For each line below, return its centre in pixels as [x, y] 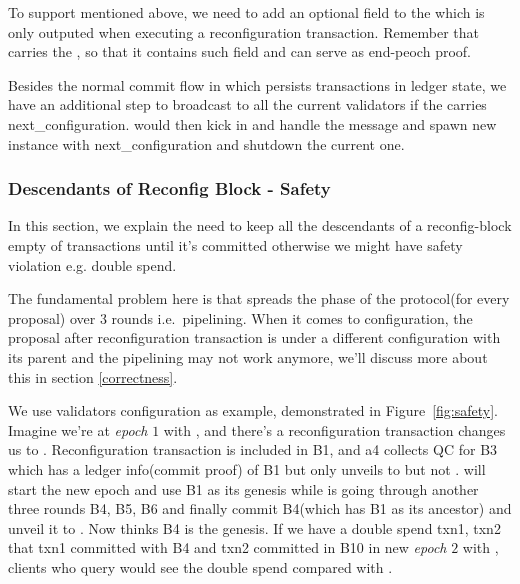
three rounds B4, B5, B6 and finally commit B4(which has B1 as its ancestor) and [260, 508]
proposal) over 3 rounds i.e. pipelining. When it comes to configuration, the [240, 317]
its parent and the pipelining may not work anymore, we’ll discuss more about [248, 356]
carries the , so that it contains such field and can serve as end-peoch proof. [239, 51]
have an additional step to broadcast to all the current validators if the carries [247, 104]
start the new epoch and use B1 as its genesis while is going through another [243, 488]
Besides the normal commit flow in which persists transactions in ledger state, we [257, 84]
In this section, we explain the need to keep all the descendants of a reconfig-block [260, 225]
